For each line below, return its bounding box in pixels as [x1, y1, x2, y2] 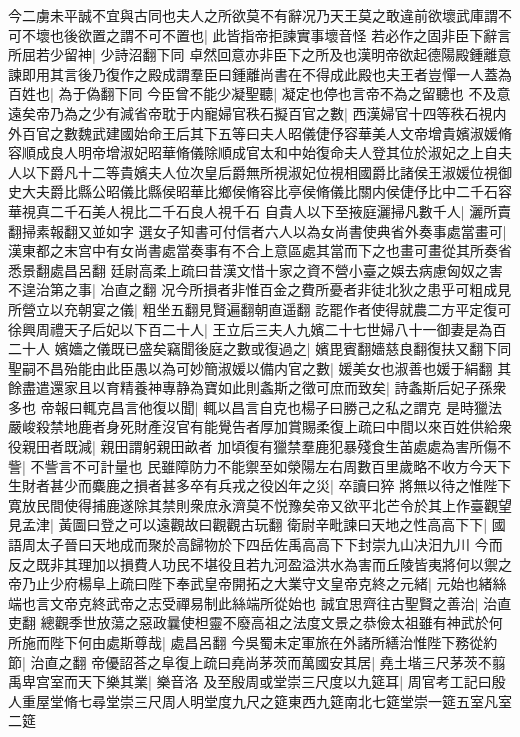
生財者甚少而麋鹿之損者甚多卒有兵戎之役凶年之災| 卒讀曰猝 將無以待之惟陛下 [8, 475, 512, 496]
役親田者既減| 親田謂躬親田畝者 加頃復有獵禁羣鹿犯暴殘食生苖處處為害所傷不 [8, 436, 512, 457]
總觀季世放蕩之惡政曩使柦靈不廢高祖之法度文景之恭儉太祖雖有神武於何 [40, 612, 503, 633]
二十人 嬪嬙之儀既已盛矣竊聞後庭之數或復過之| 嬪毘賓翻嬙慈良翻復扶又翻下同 [8, 338, 512, 359]
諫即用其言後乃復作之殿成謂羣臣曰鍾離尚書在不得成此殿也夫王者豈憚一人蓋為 [8, 63, 512, 84]
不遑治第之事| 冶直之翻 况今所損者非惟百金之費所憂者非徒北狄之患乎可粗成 [8, 279, 498, 300]
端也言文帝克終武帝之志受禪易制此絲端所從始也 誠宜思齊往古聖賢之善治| [8, 592, 479, 613]
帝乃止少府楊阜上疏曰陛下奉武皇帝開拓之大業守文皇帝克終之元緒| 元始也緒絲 [8, 573, 507, 594]
